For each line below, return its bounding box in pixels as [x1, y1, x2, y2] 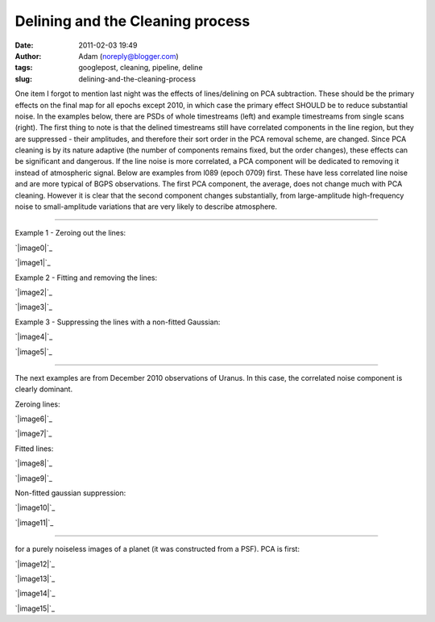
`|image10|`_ [14, 503, 56, 512]
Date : [14, 40, 34, 50]
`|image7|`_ [14, 428, 52, 439]
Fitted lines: [14, 444, 54, 453]
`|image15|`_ [14, 603, 56, 613]
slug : [14, 73, 32, 84]
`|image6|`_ [14, 414, 52, 424]
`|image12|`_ [14, 559, 56, 569]
